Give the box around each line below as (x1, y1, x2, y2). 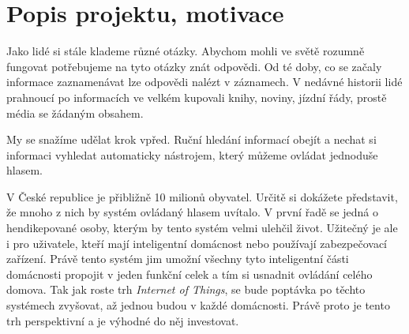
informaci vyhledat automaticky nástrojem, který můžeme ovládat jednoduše (6, 146, 378, 163)
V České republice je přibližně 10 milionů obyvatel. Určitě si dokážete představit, (6, 188, 398, 205)
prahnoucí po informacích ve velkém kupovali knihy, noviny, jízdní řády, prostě (6, 88, 387, 105)
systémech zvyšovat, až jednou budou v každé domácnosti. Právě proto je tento (6, 297, 390, 313)
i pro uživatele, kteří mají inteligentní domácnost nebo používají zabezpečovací (6, 235, 387, 251)
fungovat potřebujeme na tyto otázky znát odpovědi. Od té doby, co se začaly (6, 58, 382, 74)
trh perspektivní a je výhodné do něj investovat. (6, 312, 239, 328)
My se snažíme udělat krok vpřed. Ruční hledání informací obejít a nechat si (6, 131, 377, 148)
